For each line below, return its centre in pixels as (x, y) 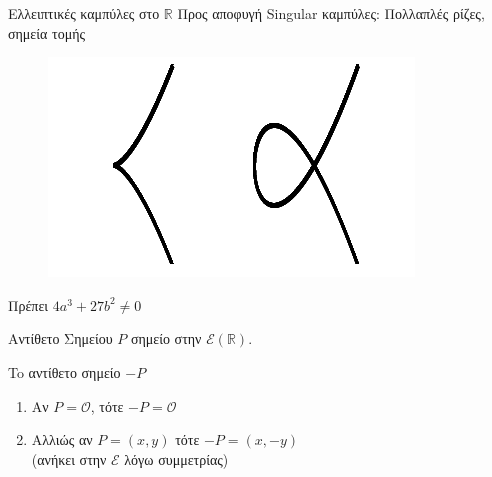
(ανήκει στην (69, 458)
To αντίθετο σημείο (64, 371)
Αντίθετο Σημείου (60, 338)
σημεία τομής (47, 32)
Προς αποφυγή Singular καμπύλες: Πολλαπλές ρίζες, (331, 13)
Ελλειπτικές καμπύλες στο (84, 13)
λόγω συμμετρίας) (176, 458)
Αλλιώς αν (62, 439)
